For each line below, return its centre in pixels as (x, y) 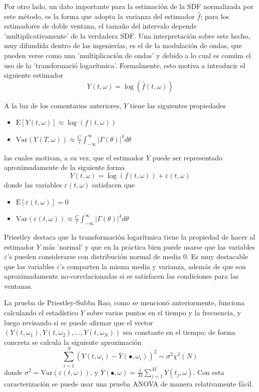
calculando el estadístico (41, 313)
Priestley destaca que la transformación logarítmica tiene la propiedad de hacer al (130, 236)
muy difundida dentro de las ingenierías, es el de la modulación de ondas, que (123, 45)
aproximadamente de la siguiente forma (64, 167)
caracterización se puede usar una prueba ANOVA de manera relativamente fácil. (129, 384)
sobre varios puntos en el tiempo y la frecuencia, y (164, 313)
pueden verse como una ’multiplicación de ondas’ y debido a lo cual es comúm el (127, 55)
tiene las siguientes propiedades (178, 105)
